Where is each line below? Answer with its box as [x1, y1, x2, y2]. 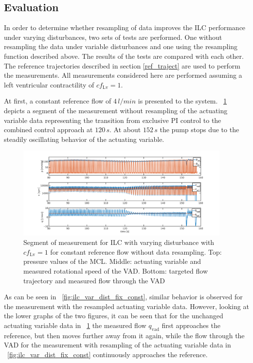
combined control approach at [4, 124, 93, 135]
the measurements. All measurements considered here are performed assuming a [4, 70, 242, 80]
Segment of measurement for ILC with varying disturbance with [23, 237, 215, 247]
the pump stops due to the [160, 124, 239, 135]
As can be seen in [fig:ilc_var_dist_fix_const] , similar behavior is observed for [4, 292, 243, 302]
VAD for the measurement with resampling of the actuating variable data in [4, 340, 231, 350]
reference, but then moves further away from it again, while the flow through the [4, 330, 245, 340]
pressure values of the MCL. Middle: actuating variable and [23, 256, 201, 266]
